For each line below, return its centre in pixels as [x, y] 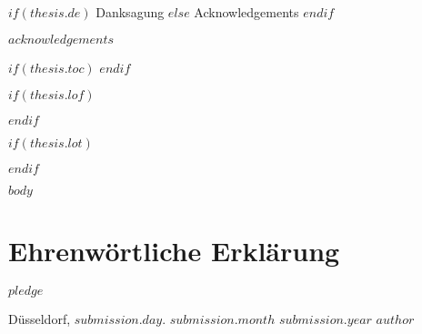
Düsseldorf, [40, 319]
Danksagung [130, 12]
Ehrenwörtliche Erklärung [174, 251]
